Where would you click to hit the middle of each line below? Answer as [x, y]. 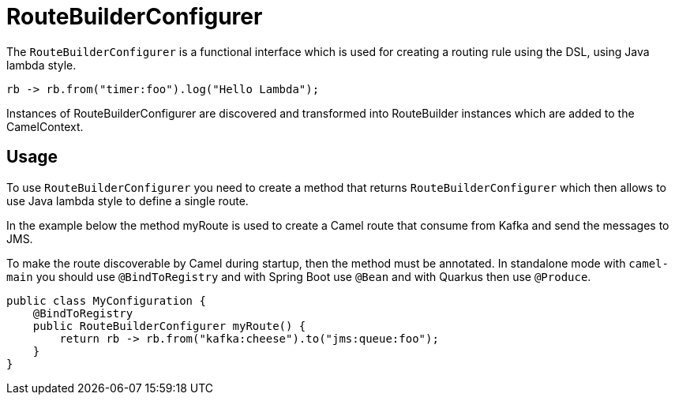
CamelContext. [45, 126]
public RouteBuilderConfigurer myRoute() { [169, 326]
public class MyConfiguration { [106, 300]
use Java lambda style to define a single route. [127, 200]
